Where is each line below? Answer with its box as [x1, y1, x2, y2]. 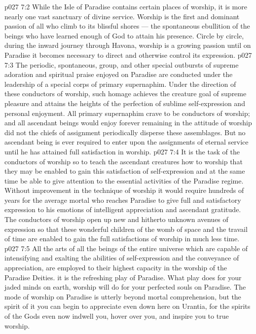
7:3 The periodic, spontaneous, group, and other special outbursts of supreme [4, 59, 239, 70]
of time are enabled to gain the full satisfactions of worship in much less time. [4, 233, 240, 244]
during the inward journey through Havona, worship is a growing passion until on [4, 40, 251, 50]
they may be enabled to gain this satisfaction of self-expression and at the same [4, 166, 245, 176]
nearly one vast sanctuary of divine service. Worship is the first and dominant [4, 11, 240, 21]
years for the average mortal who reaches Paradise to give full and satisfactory [4, 194, 241, 205]
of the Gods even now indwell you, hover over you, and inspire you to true [4, 311, 229, 321]
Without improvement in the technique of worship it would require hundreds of [4, 185, 244, 195]
